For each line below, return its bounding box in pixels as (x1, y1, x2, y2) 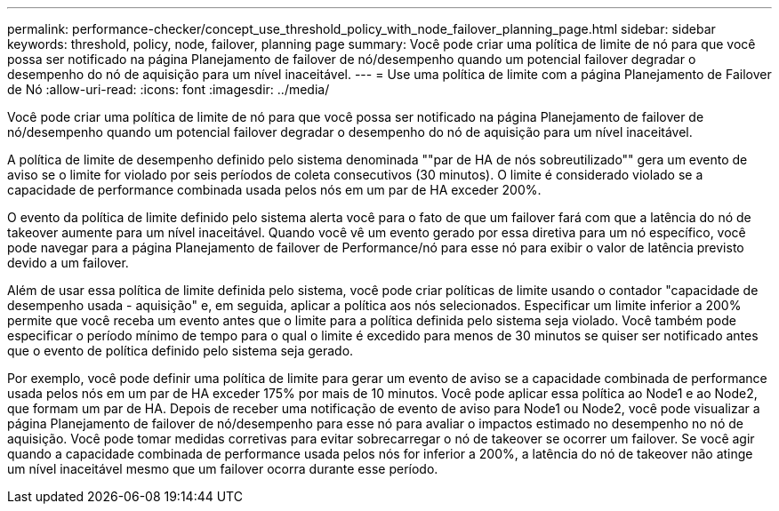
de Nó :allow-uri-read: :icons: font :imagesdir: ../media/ (7, 82, 330, 97)
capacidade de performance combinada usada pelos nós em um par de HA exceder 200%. (7, 182, 542, 197)
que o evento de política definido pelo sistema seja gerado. (7, 343, 354, 358)
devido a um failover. (7, 255, 129, 270)
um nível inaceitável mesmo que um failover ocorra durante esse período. (7, 461, 438, 476)
